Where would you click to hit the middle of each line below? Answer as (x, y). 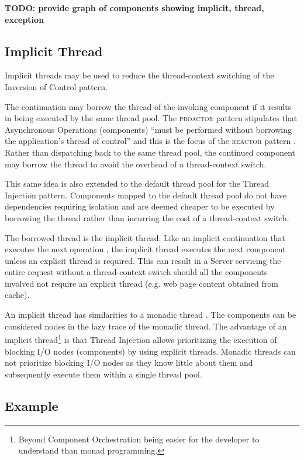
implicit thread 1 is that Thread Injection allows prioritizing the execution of (141, 339)
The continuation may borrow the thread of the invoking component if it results (148, 106)
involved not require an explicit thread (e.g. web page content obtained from (142, 283)
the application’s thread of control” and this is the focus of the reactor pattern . (150, 141)
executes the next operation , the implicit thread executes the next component (145, 249)
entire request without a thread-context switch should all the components (136, 272)
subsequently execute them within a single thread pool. (103, 374)
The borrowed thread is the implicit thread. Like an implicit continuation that (145, 237)
